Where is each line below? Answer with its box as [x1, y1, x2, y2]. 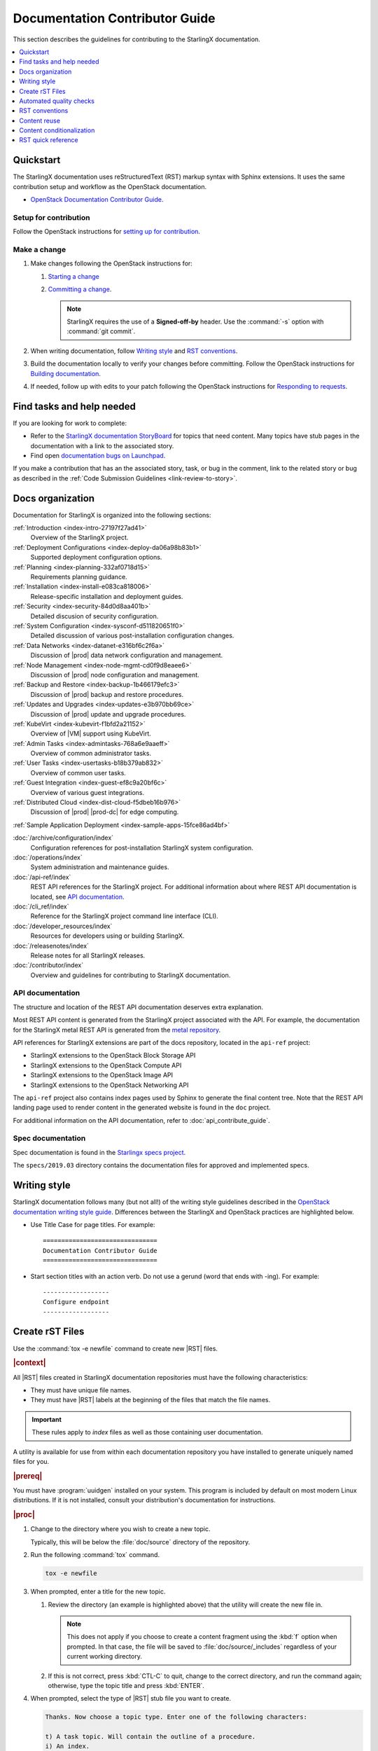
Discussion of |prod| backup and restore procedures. [30, 690, 184, 698]
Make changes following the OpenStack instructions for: [30, 259, 192, 268]
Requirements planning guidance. [30, 573, 127, 581]
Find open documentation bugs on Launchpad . [30, 452, 166, 460]
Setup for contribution [13, 212, 90, 222]
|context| [13, 1358, 46, 1368]
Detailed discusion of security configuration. [30, 611, 159, 620]
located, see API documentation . [30, 892, 125, 901]
